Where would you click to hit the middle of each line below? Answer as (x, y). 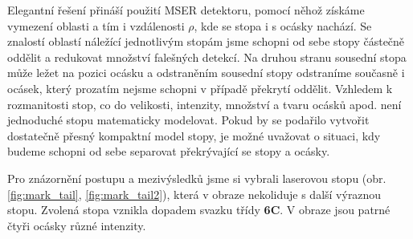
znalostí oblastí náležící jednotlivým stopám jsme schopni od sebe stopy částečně (206, 41)
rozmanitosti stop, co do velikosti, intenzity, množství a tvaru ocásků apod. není (204, 104)
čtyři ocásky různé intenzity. (77, 225)
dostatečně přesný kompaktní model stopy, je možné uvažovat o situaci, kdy (194, 135)
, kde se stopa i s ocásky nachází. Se (283, 25)
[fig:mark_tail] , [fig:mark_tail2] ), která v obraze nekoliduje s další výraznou (194, 194)
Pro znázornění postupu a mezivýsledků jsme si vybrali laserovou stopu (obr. (197, 178)
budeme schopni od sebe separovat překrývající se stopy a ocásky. (169, 151)
